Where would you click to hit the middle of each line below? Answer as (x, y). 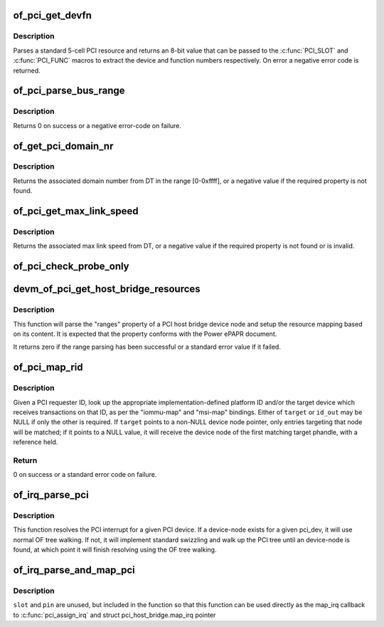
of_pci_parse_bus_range (69, 91)
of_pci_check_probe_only (71, 267)
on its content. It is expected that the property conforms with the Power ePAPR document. (145, 334)
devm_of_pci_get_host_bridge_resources (107, 289)
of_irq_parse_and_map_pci (74, 570)
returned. (27, 70)
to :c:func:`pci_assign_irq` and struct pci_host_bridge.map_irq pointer (114, 615)
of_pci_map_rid (48, 368)
